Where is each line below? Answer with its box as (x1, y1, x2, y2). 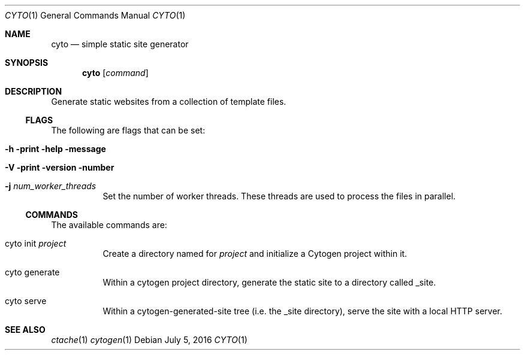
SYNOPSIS (5, 57, 49, 68)
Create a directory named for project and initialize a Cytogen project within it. (102, 248, 408, 259)
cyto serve (5, 296, 47, 306)
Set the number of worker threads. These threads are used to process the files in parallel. (102, 191, 456, 201)
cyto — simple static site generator (51, 39, 189, 49)
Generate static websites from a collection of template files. (51, 96, 286, 107)
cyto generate (5, 267, 60, 277)
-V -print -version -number (5, 162, 114, 172)
